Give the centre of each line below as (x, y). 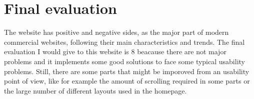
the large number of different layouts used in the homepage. (95, 90)
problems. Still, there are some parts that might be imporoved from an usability (127, 71)
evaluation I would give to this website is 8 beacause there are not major (115, 51)
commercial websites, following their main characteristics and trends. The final (124, 42)
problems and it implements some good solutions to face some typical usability (124, 61)
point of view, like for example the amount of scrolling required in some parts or (127, 81)
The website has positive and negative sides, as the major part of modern (116, 32)
